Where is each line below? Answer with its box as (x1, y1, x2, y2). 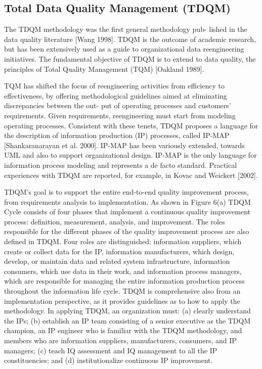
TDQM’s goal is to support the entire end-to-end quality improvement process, (4, 187, 249, 197)
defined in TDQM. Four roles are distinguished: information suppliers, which (4, 236, 242, 247)
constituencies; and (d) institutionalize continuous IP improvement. (4, 355, 213, 365)
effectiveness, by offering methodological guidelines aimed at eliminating (4, 90, 227, 101)
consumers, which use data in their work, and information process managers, (4, 265, 242, 276)
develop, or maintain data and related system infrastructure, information (4, 256, 230, 266)
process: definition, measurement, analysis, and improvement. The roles (4, 216, 225, 226)
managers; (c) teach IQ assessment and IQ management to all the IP (4, 345, 217, 355)
